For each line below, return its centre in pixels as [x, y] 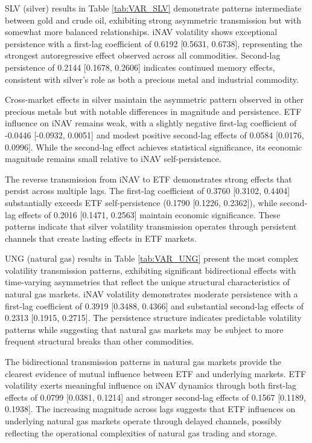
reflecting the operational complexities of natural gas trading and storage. [141, 432]
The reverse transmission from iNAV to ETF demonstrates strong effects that [148, 179]
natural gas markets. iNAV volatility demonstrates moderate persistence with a [151, 294]
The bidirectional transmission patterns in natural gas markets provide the [143, 362]
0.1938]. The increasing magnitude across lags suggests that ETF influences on [150, 409]
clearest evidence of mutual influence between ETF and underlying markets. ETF [156, 373]
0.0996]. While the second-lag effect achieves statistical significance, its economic [154, 147]
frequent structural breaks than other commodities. [100, 341]
